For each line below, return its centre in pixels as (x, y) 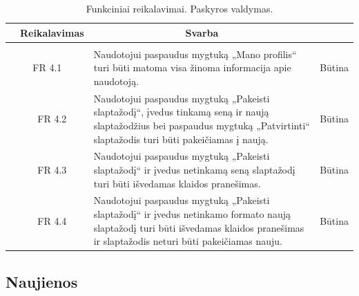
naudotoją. (116, 81)
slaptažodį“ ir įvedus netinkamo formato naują (192, 213)
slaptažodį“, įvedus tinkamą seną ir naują (181, 112)
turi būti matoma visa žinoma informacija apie (192, 67)
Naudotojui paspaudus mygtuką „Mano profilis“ (195, 54)
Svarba (202, 32)
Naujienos (42, 281)
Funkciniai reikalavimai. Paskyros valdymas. (179, 8)
